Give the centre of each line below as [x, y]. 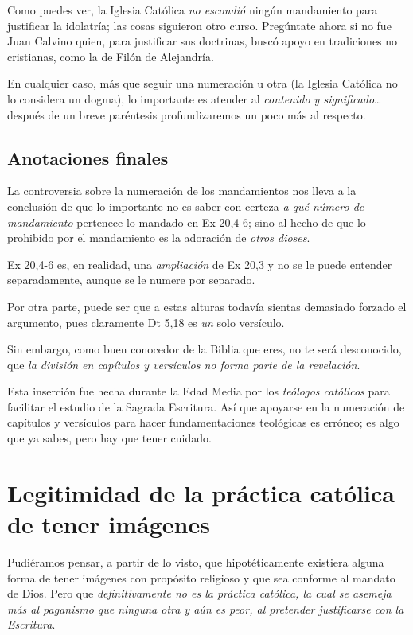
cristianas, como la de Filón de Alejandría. [111, 56]
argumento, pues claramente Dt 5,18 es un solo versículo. [146, 322]
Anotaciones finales [88, 157]
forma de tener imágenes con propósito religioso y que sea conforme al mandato [201, 577]
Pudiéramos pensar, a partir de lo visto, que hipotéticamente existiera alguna [196, 561]
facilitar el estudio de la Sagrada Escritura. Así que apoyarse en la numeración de [206, 406]
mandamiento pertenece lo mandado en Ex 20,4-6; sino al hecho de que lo [187, 222]
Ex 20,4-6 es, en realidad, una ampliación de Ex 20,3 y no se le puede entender [200, 264]
